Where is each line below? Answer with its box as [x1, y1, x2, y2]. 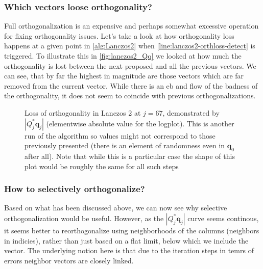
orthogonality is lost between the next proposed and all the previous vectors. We [4, 60, 256, 71]
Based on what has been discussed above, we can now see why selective [4, 202, 227, 213]
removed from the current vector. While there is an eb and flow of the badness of [4, 80, 258, 91]
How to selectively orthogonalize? [4, 182, 145, 195]
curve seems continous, [187, 212, 259, 223]
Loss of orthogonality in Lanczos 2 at [25, 107, 141, 118]
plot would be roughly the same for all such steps [25, 160, 179, 171]
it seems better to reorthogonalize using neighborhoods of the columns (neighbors [4, 225, 259, 235]
